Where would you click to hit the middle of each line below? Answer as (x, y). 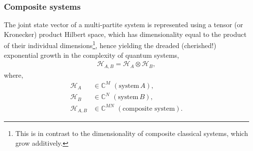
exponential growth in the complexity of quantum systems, (91, 55)
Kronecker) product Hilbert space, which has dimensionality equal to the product (125, 34)
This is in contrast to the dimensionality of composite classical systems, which (132, 133)
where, (14, 75)
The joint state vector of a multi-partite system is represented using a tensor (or (124, 25)
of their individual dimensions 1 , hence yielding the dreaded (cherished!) (110, 45)
